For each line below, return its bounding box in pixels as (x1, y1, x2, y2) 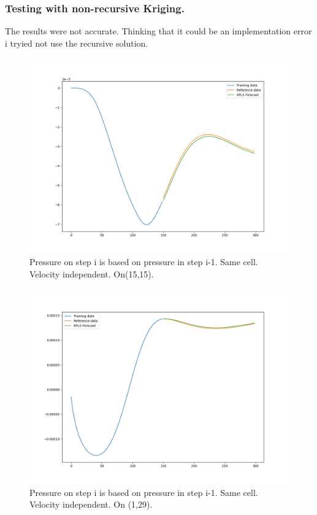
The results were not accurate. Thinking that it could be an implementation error (5, 25, 312, 37)
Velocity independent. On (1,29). (29, 498, 153, 511)
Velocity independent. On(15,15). (29, 267, 154, 280)
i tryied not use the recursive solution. (5, 36, 148, 49)
